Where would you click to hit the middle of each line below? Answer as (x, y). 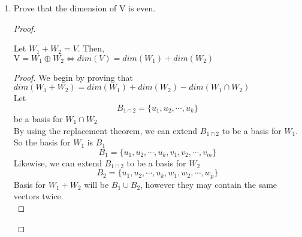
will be (96, 184)
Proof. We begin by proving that (73, 77)
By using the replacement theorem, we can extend (105, 130)
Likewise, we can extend (58, 162)
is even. (142, 8)
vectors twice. (38, 196)
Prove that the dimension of (65, 8)
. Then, (91, 48)
